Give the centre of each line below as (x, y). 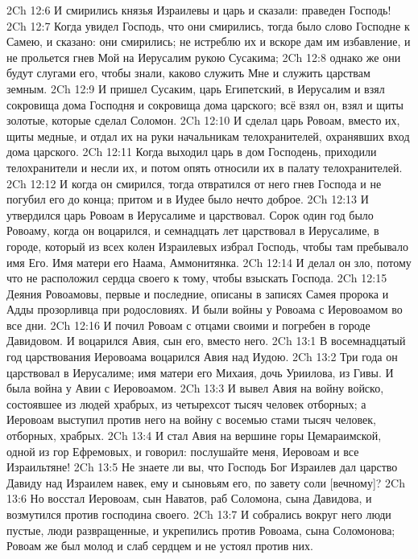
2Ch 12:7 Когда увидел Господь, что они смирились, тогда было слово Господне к (208, 25)
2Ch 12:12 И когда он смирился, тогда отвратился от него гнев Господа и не (194, 183)
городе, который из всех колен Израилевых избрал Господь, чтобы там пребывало (207, 246)
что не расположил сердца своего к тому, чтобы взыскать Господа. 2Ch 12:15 (197, 278)
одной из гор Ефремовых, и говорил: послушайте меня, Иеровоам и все (183, 451)
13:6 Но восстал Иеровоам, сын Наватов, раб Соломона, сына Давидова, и (189, 498)
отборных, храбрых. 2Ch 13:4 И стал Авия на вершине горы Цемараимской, (194, 436)
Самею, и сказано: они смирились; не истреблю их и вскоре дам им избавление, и (209, 41)
